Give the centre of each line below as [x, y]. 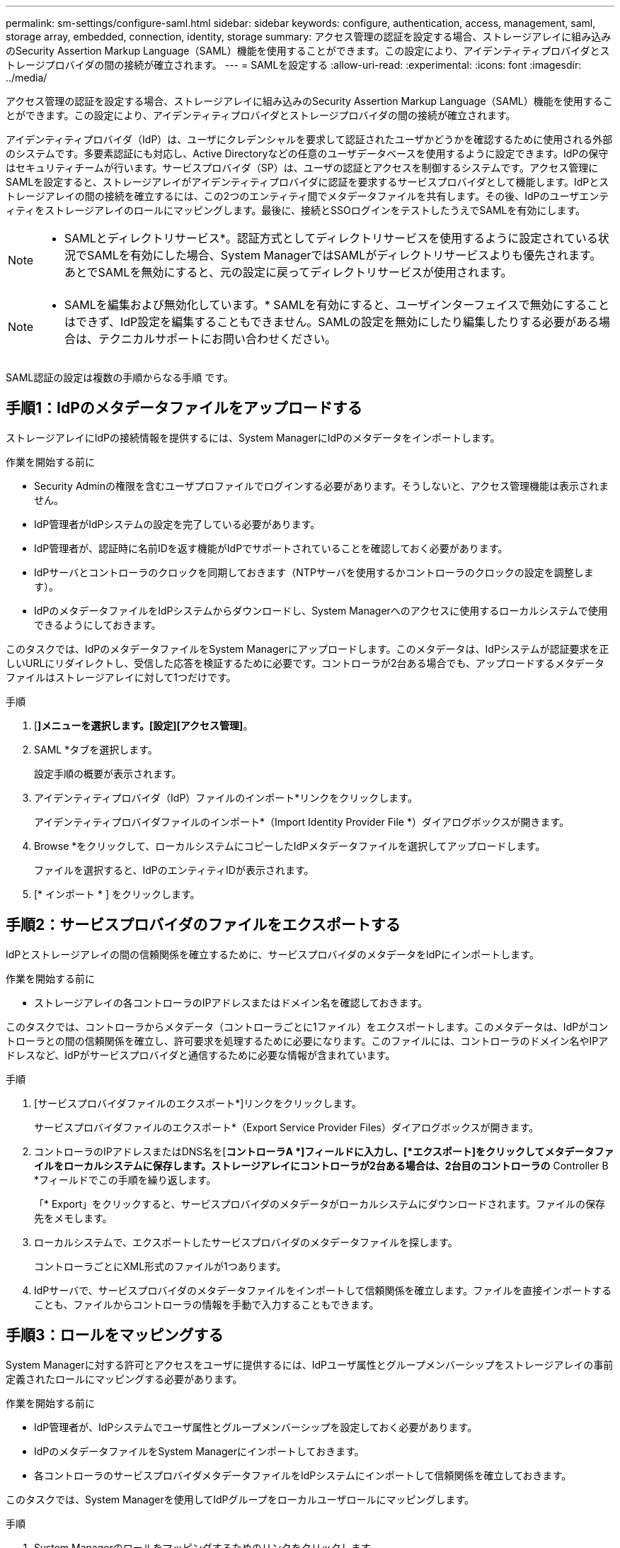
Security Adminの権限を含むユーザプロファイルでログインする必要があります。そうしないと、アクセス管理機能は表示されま [322, 486]
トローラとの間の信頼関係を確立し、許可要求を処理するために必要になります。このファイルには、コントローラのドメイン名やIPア [307, 1041]
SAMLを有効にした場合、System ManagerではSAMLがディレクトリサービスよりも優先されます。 [344, 255]
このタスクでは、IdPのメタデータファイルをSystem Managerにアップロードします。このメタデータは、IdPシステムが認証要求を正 [308, 649]
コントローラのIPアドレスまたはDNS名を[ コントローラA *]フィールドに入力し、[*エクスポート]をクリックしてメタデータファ [324, 1151]
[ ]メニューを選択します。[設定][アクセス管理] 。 [144, 725]
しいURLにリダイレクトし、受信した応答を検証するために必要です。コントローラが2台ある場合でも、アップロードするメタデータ [305, 663]
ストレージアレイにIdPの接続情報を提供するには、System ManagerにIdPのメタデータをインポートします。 [253, 437]
